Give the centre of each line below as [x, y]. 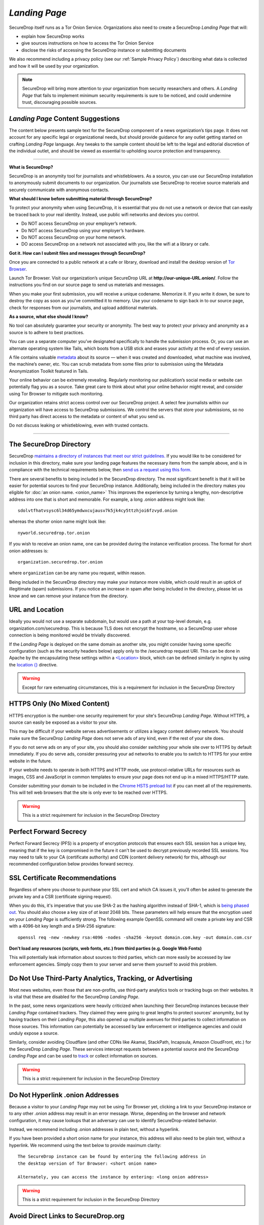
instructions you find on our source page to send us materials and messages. [87, 285]
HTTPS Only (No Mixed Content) [59, 704]
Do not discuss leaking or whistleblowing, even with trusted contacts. [79, 425]
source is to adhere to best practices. [47, 332]
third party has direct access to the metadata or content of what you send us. [87, 416]
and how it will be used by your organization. [54, 66]
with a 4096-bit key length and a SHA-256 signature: [62, 926]
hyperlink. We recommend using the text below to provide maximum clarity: [85, 1145]
